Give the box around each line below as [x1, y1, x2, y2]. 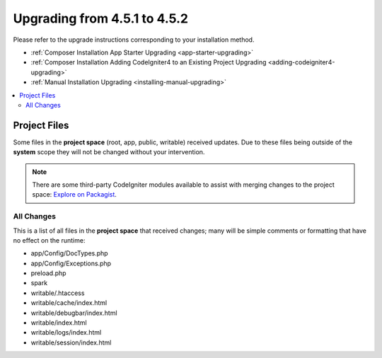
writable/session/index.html [30, 338, 112, 347]
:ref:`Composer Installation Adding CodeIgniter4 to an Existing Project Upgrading [30, 58, 267, 67]
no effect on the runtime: [13, 236, 86, 244]
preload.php [30, 269, 66, 277]
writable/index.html [30, 318, 88, 327]
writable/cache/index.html [30, 299, 108, 307]
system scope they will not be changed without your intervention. [13, 148, 205, 156]
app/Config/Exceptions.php [30, 259, 112, 267]
